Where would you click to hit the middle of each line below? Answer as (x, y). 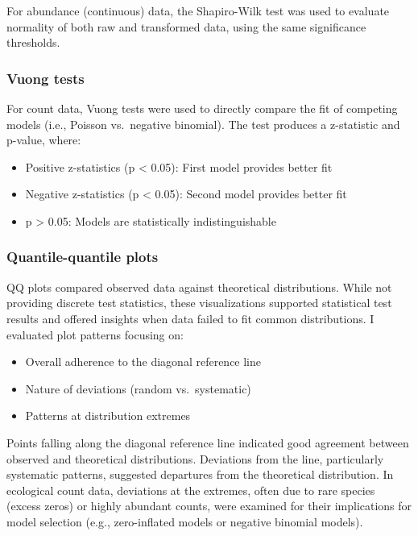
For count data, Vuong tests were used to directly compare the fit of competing (202, 108)
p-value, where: (44, 140)
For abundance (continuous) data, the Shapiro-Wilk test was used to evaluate (198, 10)
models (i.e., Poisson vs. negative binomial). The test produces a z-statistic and (203, 124)
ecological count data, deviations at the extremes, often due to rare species (191, 490)
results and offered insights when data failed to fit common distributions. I (190, 318)
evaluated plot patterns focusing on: (95, 334)
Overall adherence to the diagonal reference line (143, 361)
